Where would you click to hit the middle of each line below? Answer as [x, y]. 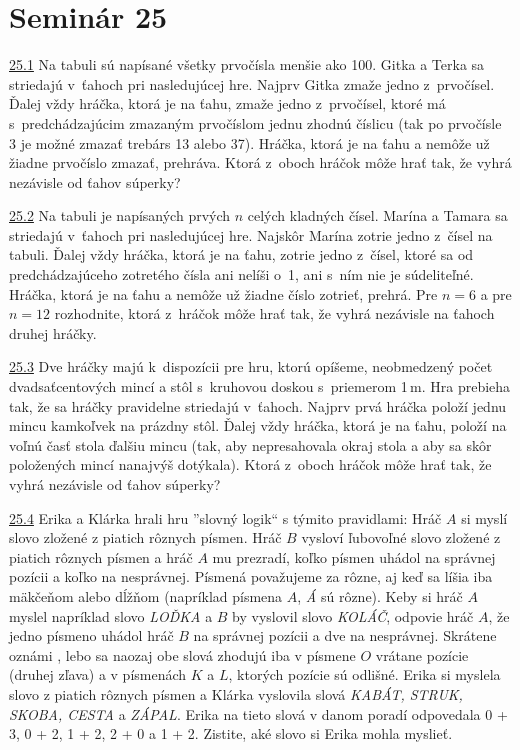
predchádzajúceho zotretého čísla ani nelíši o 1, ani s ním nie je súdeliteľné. [241, 274]
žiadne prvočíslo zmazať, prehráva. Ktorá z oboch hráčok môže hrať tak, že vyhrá [260, 162]
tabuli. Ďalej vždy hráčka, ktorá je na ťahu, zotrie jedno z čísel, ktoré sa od [241, 254]
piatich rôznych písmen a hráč [101, 556]
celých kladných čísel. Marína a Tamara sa [377, 215]
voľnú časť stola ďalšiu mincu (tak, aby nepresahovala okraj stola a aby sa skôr [250, 444]
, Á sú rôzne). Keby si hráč [380, 595]
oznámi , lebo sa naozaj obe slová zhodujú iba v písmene [182, 654]
